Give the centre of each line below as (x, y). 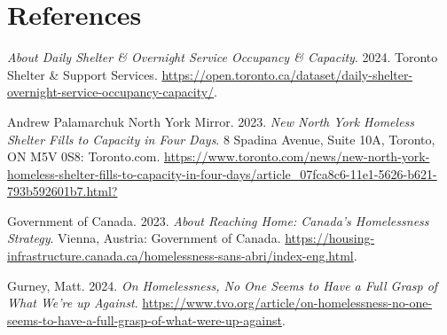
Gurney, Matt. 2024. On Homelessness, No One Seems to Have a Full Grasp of (223, 285)
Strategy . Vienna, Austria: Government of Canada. (144, 238)
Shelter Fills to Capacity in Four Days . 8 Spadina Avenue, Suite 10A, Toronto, (221, 139)
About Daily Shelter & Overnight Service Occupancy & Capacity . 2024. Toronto (223, 57)
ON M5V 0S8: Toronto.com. (84, 156)
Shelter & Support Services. (82, 74)
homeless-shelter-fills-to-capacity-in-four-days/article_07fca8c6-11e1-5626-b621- (222, 173)
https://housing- (330, 238)
